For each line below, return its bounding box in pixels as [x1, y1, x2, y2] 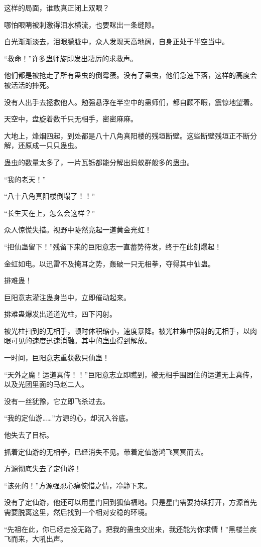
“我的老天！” [4, 174, 46, 184]
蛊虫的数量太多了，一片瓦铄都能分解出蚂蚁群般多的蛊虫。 [4, 157, 194, 167]
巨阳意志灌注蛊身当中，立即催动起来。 [4, 292, 130, 302]
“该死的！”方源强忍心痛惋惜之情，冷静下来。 [4, 480, 152, 490]
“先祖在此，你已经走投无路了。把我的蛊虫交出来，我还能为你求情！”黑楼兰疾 [4, 523, 257, 534]
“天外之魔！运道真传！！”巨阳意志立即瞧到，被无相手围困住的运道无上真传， [4, 369, 257, 379]
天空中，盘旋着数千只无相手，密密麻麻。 [4, 113, 138, 124]
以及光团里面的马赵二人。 [4, 379, 88, 389]
